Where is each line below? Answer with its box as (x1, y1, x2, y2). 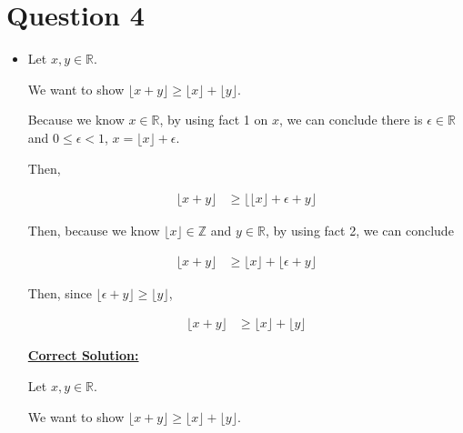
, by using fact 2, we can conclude (265, 221, 454, 240)
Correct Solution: (27, 346, 139, 365)
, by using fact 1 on (159, 110, 268, 129)
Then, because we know (27, 221, 160, 240)
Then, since (27, 283, 92, 302)
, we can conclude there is (278, 110, 423, 129)
